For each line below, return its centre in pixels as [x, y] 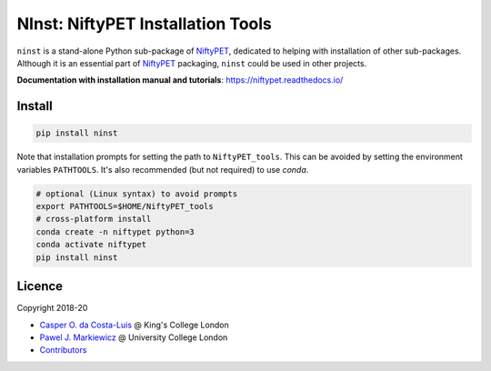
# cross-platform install [94, 219]
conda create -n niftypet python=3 [115, 231]
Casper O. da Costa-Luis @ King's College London [134, 325]
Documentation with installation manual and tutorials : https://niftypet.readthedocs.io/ [180, 80]
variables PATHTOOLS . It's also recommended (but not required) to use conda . [163, 169]
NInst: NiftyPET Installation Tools [145, 24]
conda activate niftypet [91, 245]
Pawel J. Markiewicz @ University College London [134, 337]
